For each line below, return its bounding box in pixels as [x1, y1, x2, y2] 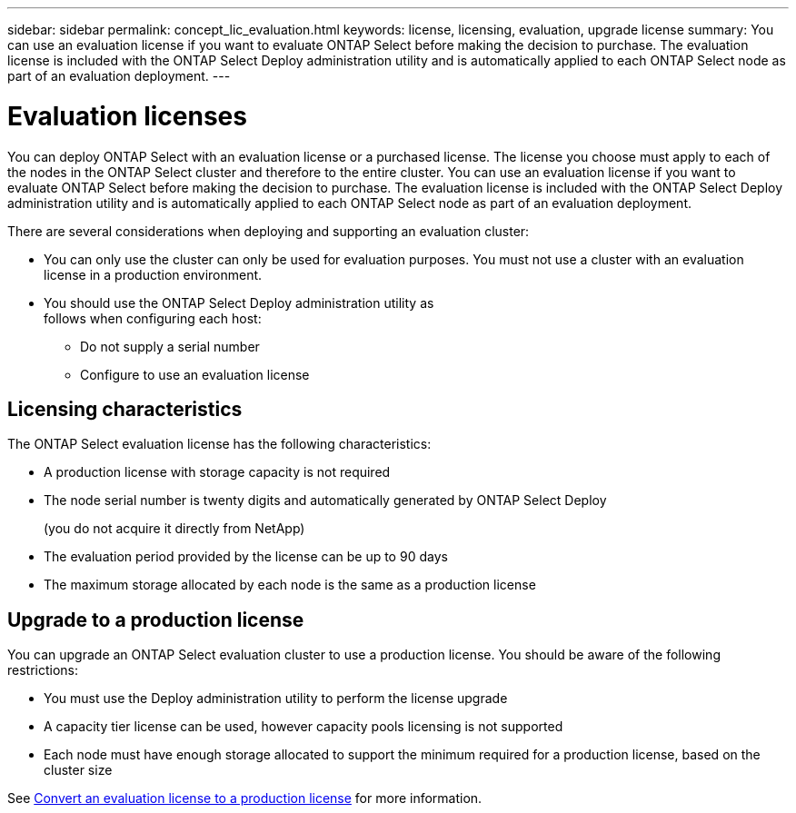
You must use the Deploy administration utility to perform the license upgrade [44, 690, 508, 707]
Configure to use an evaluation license [80, 366, 310, 382]
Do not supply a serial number [80, 338, 260, 354]
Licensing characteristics [7, 397, 243, 421]
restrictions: [7, 662, 79, 679]
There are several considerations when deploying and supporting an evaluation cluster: [7, 223, 530, 239]
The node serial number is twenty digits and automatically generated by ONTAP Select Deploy [44, 492, 607, 509]
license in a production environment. [44, 266, 263, 283]
